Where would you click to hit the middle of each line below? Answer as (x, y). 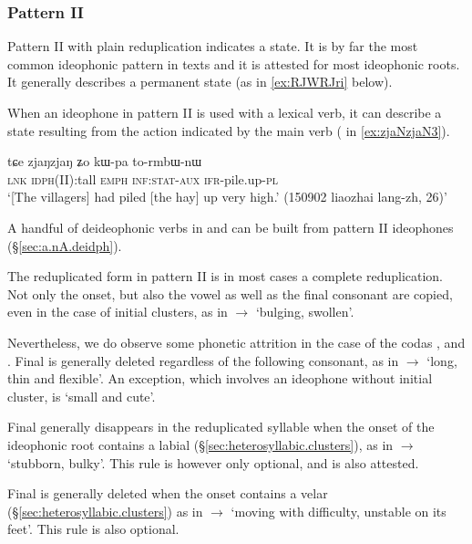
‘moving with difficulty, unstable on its (339, 511)
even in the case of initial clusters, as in (118, 312)
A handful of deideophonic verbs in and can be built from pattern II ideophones (231, 227)
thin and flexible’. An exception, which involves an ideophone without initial (220, 378)
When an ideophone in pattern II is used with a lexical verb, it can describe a (225, 112)
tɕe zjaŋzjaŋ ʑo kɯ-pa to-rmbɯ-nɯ (105, 161)
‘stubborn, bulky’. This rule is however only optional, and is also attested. (213, 462)
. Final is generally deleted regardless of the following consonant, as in (203, 360)
